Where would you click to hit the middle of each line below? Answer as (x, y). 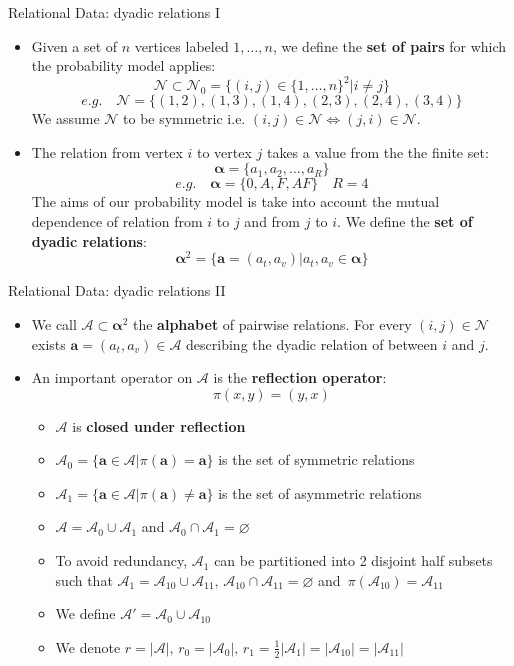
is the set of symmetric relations (316, 459)
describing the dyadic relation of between (312, 343)
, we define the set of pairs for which (389, 45)
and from (272, 221)
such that (84, 579)
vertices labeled (181, 45)
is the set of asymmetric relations (320, 492)
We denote (88, 646)
